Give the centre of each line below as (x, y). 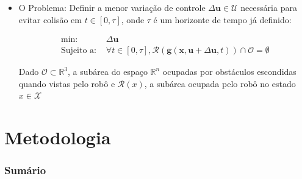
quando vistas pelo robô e (67, 83)
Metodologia (58, 137)
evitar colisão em (50, 19)
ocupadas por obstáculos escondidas (229, 72)
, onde (133, 19)
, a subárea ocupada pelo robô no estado (220, 83)
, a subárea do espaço (108, 72)
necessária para (269, 7)
